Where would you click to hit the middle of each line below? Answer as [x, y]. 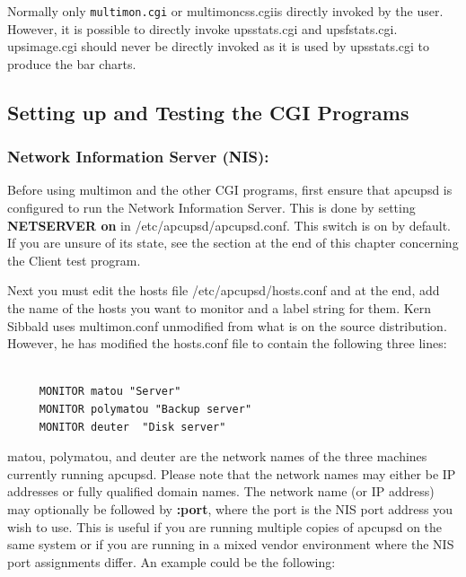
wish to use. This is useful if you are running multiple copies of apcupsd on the [225, 526]
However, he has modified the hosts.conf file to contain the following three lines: [227, 343]
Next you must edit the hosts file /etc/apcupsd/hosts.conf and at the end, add [224, 290]
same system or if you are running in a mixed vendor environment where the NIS [231, 544]
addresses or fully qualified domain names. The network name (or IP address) [221, 491]
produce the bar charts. [72, 63]
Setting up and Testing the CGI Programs [208, 112]
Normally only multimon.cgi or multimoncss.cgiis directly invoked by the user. [225, 11]
